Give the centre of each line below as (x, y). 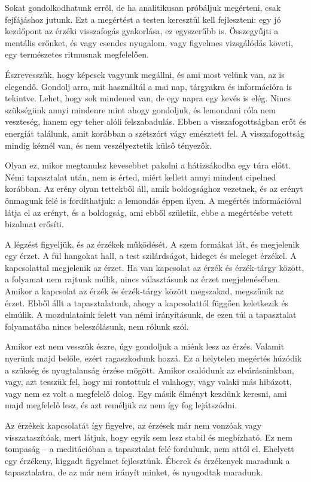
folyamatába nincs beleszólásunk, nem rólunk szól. (97, 326)
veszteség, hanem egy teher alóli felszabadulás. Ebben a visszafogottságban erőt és (155, 121)
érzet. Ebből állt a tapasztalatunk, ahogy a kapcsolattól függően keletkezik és (147, 302)
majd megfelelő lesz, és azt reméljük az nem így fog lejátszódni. (121, 405)
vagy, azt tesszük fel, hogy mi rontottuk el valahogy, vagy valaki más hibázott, (148, 382)
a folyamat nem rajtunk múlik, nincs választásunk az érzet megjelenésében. (143, 279)
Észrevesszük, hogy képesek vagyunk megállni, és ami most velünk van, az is (145, 74)
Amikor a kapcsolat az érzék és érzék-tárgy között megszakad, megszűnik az (144, 291)
